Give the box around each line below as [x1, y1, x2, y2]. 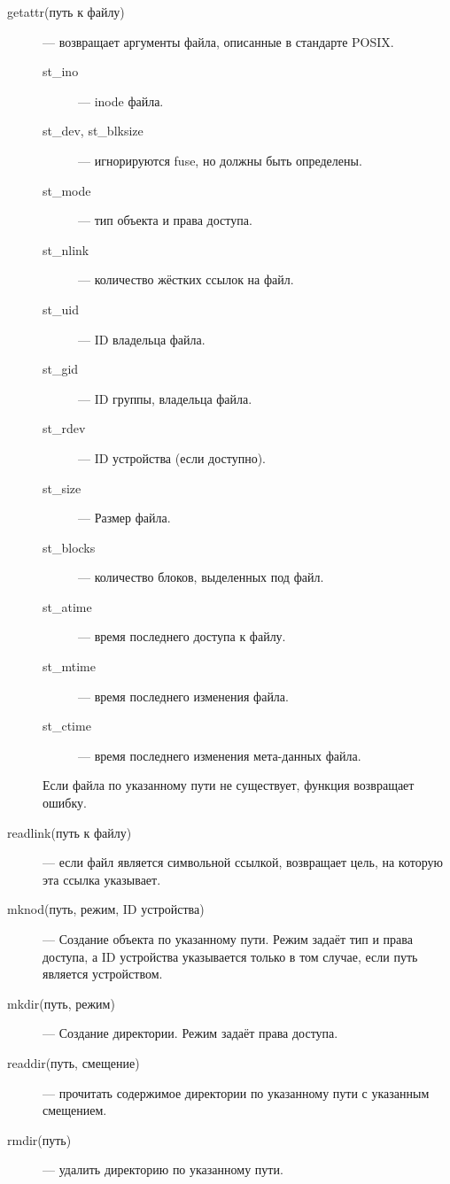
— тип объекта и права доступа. [78, 211, 252, 229]
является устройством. [43, 964, 163, 983]
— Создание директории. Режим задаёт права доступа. [43, 1024, 338, 1042]
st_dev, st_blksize [43, 121, 144, 140]
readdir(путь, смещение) [7, 1053, 140, 1072]
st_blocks [43, 538, 96, 556]
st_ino [43, 62, 79, 81]
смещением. [43, 1101, 107, 1119]
